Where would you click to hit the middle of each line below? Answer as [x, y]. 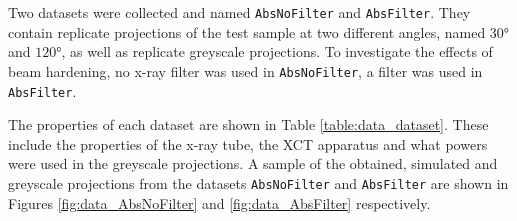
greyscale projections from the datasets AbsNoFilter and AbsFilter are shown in [258, 182]
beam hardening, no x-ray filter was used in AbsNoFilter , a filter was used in [245, 70]
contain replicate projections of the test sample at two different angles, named [247, 31]
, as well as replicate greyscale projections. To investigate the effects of [277, 51]
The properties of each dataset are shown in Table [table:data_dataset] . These [248, 124]
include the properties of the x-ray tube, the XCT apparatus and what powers [248, 143]
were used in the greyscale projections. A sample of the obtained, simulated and [253, 163]
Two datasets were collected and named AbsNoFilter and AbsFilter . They [239, 12]
